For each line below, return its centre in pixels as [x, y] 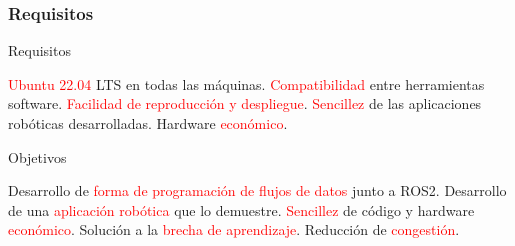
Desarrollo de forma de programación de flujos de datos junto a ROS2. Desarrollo [257, 190]
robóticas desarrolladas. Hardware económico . [148, 123]
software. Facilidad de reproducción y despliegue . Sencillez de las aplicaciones [245, 103]
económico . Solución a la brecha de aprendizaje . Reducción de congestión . [234, 229]
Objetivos [37, 156]
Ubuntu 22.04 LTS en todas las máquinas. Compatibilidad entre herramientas [246, 83]
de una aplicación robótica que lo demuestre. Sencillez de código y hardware [241, 209]
